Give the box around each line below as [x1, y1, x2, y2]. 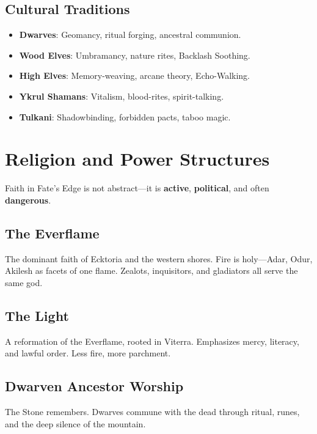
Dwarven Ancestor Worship [5, 377, 184, 395]
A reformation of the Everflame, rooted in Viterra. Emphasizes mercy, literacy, [5, 334, 299, 347]
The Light [5, 306, 69, 325]
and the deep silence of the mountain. [5, 417, 146, 430]
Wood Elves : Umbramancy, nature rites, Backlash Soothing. [19, 48, 250, 61]
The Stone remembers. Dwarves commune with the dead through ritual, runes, [5, 405, 300, 418]
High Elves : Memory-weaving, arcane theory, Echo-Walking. [19, 69, 250, 82]
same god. [5, 276, 43, 289]
